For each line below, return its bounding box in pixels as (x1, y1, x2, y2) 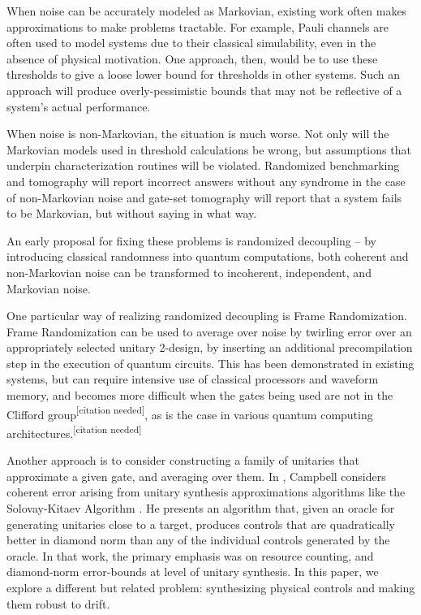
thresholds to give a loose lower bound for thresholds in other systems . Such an (6, 66, 400, 83)
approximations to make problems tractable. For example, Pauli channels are (6, 18, 389, 35)
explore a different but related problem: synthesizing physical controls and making (6, 578, 415, 596)
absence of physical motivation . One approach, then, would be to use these (6, 50, 378, 67)
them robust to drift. (6, 595, 110, 612)
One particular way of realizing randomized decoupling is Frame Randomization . (6, 307, 407, 324)
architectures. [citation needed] (6, 422, 142, 441)
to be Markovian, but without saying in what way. (6, 205, 257, 222)
